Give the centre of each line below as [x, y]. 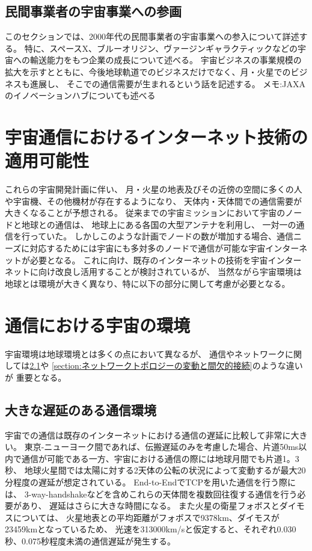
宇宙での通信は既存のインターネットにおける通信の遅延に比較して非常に [148, 435]
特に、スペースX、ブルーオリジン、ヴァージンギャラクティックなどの [161, 48]
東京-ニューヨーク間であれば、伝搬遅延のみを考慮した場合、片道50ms [161, 447]
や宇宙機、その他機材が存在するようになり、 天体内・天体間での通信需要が [154, 201]
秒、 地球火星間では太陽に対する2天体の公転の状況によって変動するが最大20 [155, 470]
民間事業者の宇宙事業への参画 [93, 11]
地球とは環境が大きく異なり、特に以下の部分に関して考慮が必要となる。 [148, 283]
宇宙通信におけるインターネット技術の [157, 136]
